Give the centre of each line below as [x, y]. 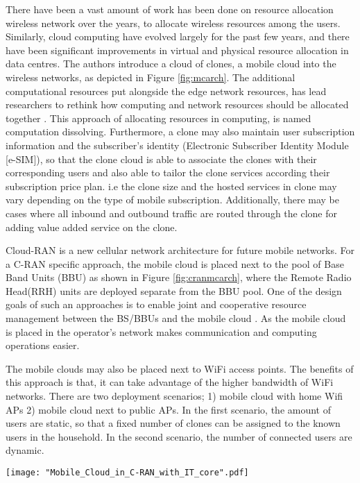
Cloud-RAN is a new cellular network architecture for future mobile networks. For [180, 250]
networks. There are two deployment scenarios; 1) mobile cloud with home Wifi [174, 396]
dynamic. [25, 450]
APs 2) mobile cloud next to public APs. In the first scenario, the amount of [168, 409]
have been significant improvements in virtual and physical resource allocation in [177, 50]
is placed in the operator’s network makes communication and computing [161, 331]
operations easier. [43, 345]
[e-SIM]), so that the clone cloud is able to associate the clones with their [161, 159]
